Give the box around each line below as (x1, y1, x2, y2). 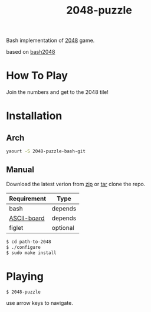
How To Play (6, 69, 68, 83)
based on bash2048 (6, 48, 55, 56)
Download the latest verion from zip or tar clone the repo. (6, 180, 146, 187)
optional (51, 223, 75, 232)
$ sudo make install (6, 249, 57, 256)
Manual (6, 165, 34, 175)
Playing (6, 269, 44, 283)
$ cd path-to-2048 (6, 239, 51, 245)
